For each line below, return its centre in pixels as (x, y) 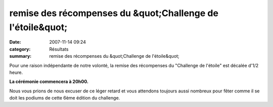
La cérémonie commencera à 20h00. (49, 82)
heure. (16, 72)
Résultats (59, 49)
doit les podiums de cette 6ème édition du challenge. (65, 98)
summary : (20, 56)
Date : (15, 42)
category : (20, 49)
